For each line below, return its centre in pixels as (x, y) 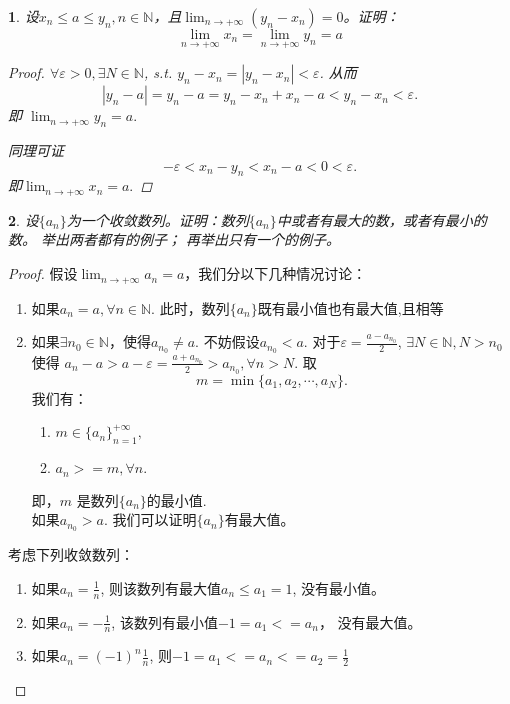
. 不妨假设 (227, 341)
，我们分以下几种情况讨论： (275, 273)
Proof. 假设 (43, 273)
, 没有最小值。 (339, 587)
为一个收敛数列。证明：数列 (157, 219)
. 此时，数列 (190, 307)
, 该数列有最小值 (164, 621)
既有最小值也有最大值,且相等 (350, 307)
